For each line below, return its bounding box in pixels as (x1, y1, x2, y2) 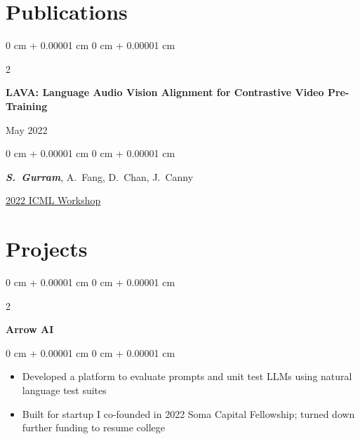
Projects (6, 234, 88, 263)
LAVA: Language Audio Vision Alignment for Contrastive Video (6, 85, 324, 100)
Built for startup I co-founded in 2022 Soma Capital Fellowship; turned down (22, 406, 355, 421)
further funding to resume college (22, 420, 166, 435)
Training (6, 98, 48, 113)
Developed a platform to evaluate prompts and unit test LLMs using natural (22, 369, 352, 384)
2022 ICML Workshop (6, 193, 101, 208)
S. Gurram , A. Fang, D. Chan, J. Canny (6, 169, 194, 184)
